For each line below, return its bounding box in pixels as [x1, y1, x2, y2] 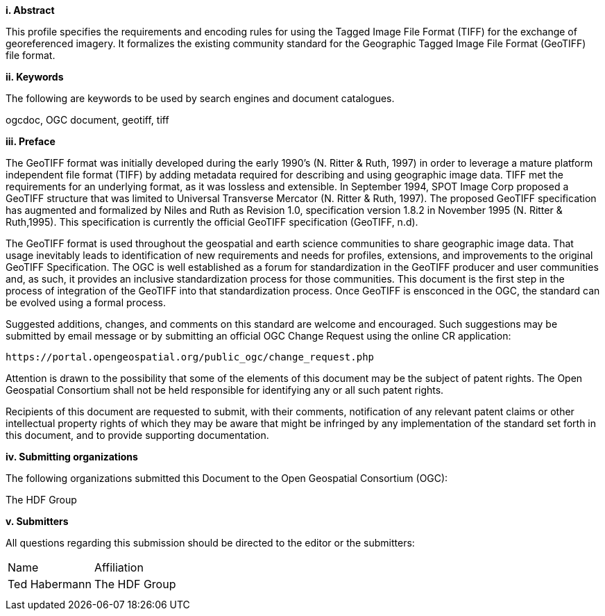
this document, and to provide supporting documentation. [6, 429, 269, 441]
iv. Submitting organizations [6, 451, 138, 463]
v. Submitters [6, 515, 69, 527]
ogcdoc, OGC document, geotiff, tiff [6, 114, 169, 126]
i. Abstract [6, 4, 55, 16]
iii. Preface [6, 135, 56, 147]
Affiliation [94, 560, 144, 574]
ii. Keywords [6, 71, 64, 83]
